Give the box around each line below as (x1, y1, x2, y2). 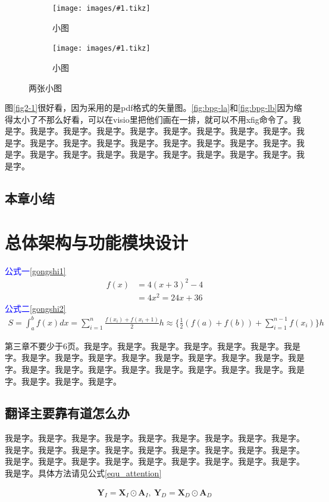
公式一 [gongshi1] (5, 264, 66, 277)
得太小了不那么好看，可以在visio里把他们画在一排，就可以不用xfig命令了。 (5, 113, 293, 125)
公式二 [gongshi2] (5, 302, 66, 314)
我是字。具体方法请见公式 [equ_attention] (5, 467, 162, 479)
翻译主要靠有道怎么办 (5, 404, 130, 422)
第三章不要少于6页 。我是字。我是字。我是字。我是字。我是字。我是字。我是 (5, 339, 300, 352)
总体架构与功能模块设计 (5, 230, 189, 254)
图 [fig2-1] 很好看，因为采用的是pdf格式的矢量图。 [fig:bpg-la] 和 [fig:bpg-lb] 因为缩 (5, 101, 302, 114)
